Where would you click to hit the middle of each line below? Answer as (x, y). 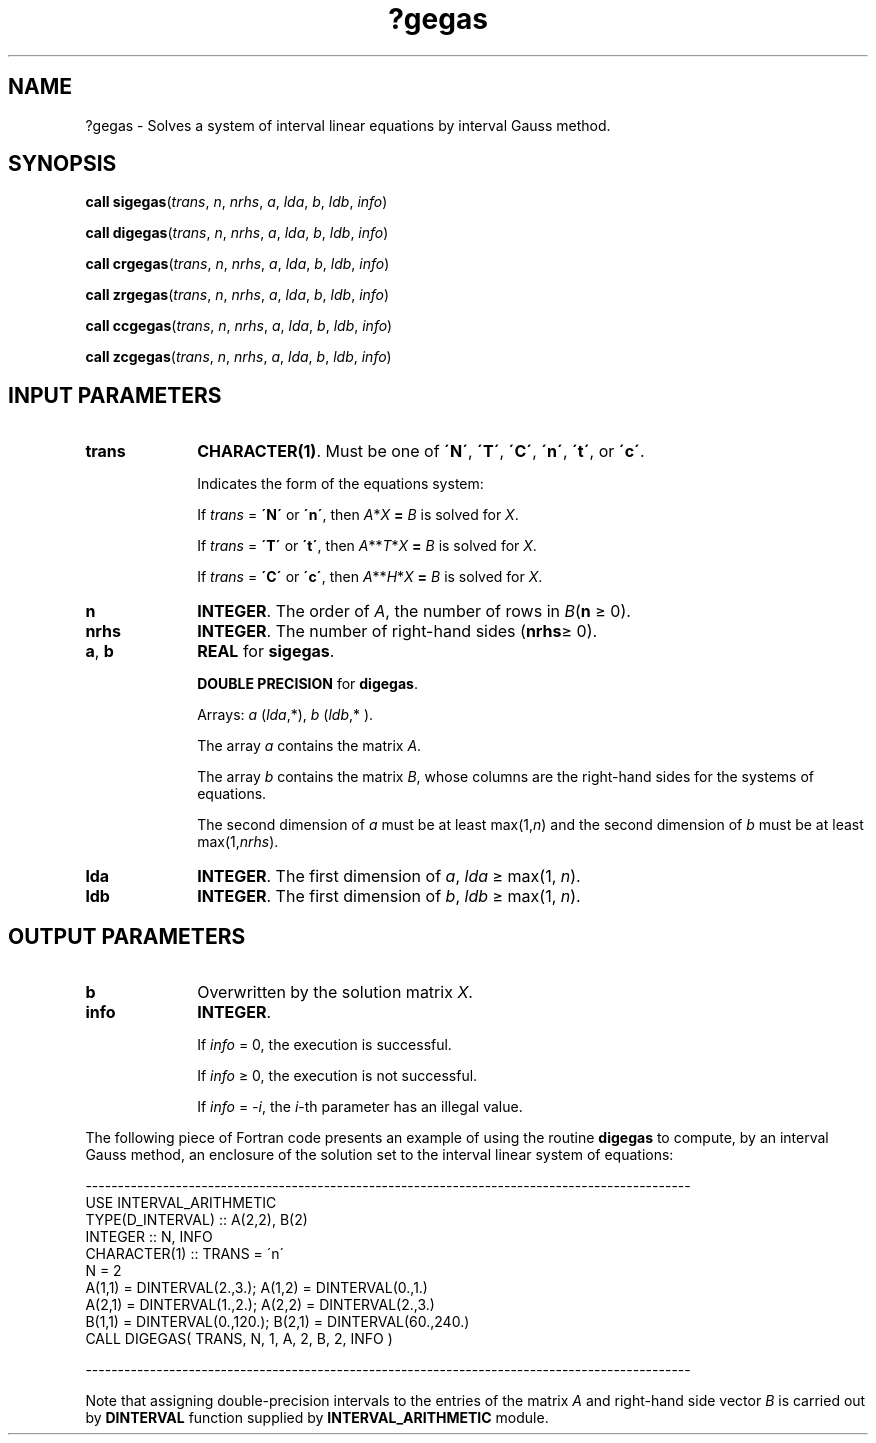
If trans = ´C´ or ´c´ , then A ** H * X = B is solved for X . (370, 577)
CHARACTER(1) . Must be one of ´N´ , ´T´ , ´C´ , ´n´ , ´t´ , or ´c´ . (421, 451)
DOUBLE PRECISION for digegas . (307, 684)
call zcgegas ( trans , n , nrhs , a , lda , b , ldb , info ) (238, 357)
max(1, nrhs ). (238, 842)
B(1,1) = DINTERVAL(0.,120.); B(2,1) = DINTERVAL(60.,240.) (277, 1322)
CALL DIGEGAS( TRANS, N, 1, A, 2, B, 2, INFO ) (239, 1339)
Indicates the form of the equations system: (340, 484)
